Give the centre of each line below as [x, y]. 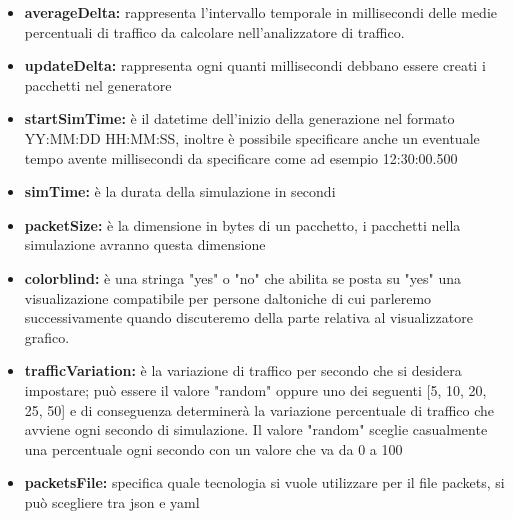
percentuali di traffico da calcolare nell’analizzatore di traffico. [214, 31]
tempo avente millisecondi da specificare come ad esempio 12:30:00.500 [241, 157]
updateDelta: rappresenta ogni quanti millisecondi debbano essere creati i [255, 65]
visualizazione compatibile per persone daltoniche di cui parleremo [228, 297]
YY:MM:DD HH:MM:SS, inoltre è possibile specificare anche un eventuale [252, 137]
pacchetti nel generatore [98, 84]
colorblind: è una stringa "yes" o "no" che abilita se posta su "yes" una [243, 277]
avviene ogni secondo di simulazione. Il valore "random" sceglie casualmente [256, 429]
